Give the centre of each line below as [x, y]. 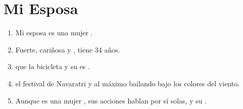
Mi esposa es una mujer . [54, 33]
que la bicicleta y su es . [53, 66]
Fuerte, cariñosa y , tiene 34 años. [68, 49]
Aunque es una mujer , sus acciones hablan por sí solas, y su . [111, 100]
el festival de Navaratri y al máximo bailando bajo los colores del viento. [128, 83]
